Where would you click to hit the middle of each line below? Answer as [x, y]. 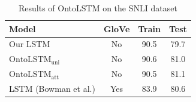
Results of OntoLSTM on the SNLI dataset [98, 8]
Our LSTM [30, 44]
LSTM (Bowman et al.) [52, 88]
